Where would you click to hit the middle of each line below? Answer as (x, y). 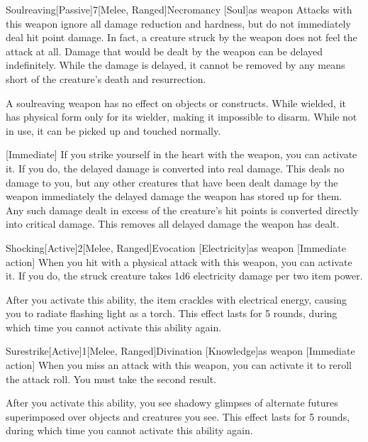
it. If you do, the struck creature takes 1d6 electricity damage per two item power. (184, 276)
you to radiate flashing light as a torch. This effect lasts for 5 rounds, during (172, 313)
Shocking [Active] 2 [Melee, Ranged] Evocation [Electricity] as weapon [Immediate (176, 247)
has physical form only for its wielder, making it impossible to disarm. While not (182, 117)
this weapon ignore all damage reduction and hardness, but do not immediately (178, 23)
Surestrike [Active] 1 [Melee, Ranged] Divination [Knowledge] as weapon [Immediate (180, 351)
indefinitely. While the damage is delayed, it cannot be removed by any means (175, 65)
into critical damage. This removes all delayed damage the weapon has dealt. (173, 224)
